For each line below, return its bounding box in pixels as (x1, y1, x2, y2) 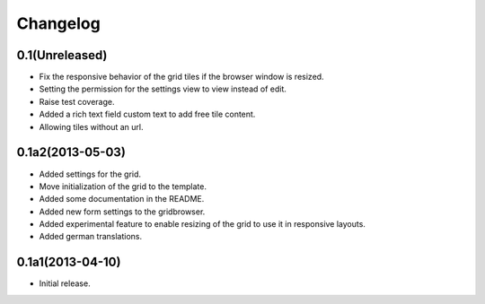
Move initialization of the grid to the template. (39, 180, 207, 192)
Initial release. (39, 278, 91, 289)
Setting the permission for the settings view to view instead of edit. (39, 83, 287, 94)
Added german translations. (39, 231, 143, 242)
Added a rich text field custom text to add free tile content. (39, 109, 256, 120)
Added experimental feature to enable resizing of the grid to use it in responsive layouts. (39, 219, 366, 230)
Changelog (16, 13, 101, 33)
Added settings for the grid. (39, 169, 142, 179)
